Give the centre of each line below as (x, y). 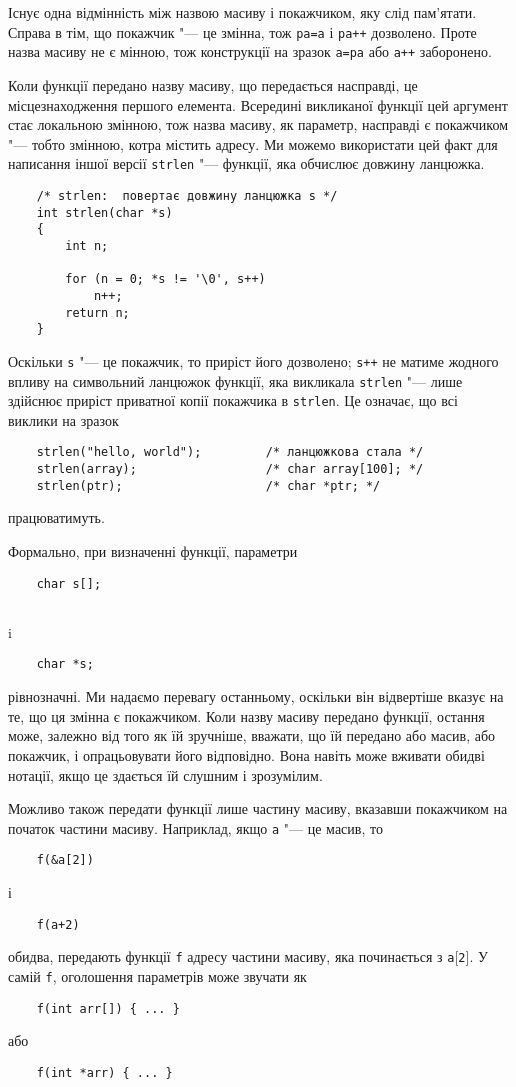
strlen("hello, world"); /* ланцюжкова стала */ (230, 452)
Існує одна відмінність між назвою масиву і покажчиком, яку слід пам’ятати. (242, 12)
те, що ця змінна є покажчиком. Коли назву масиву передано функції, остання (246, 715)
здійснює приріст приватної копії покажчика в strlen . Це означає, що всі (233, 400)
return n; (97, 312)
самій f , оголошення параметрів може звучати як (157, 975)
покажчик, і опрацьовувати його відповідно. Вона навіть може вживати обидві (246, 754)
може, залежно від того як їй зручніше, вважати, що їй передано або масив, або (252, 735)
